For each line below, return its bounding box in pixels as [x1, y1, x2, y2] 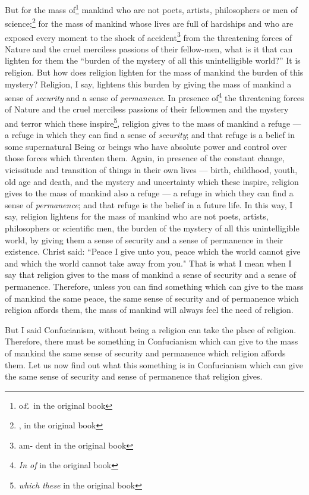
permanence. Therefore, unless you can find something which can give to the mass [5, 280, 304, 292]
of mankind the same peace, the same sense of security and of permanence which [5, 292, 299, 304]
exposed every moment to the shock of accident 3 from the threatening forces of [5, 29, 292, 43]
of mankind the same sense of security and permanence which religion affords [5, 346, 286, 359]
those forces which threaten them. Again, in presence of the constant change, [5, 152, 285, 164]
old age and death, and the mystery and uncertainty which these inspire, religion [5, 175, 299, 187]
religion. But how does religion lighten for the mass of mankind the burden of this [5, 65, 304, 78]
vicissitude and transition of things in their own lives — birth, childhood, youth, [5, 164, 298, 176]
